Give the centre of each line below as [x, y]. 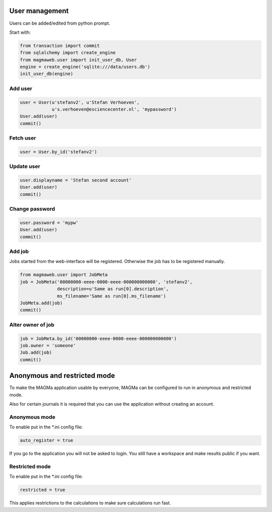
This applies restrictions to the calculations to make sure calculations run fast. [90, 503]
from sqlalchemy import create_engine [68, 53]
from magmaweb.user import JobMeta [64, 275]
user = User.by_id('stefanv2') [59, 152]
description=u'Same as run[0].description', [113, 289]
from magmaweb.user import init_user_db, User [78, 60]
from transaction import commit [60, 46]
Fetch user [23, 138]
